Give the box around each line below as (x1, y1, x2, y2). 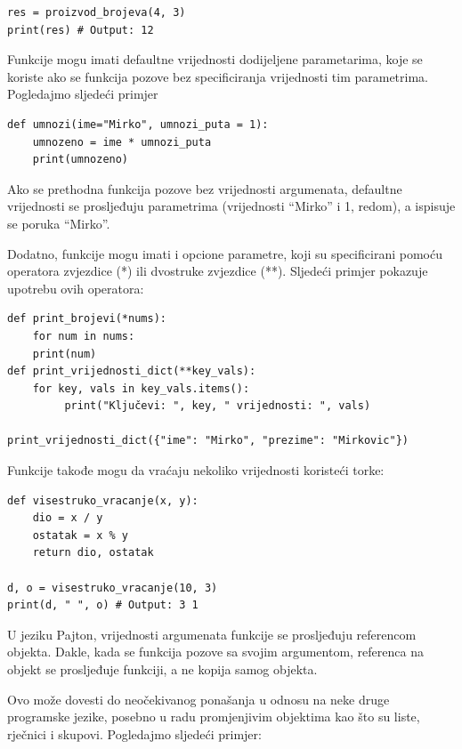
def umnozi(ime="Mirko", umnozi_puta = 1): (7, 117, 269, 131)
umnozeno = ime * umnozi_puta (32, 135, 212, 149)
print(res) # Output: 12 (7, 23, 154, 36)
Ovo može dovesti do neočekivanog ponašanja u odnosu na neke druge (7, 689, 390, 708)
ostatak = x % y (32, 528, 129, 542)
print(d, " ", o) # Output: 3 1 (7, 599, 199, 612)
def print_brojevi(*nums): (7, 312, 166, 326)
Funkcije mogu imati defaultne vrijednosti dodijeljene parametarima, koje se (7, 50, 423, 68)
